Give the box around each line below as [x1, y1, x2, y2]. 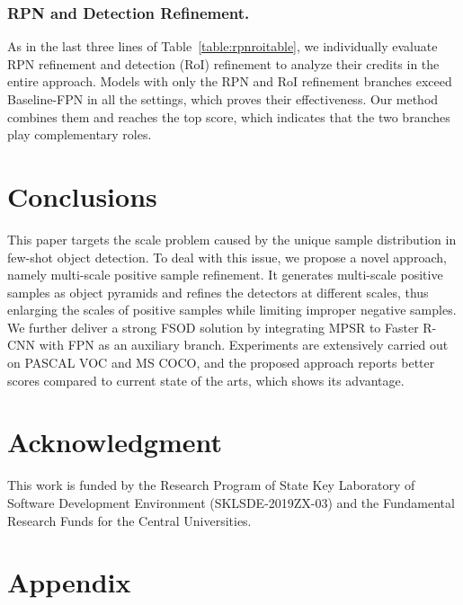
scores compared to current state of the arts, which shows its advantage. [7, 370, 405, 389]
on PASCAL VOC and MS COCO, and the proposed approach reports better [7, 353, 435, 372]
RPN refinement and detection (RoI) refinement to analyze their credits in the [7, 54, 440, 73]
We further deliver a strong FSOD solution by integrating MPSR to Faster [7, 317, 419, 336]
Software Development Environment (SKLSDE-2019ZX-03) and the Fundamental [7, 493, 455, 512]
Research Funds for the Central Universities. [7, 511, 252, 529]
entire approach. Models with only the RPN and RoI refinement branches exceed [7, 72, 452, 91]
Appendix [7, 564, 131, 601]
